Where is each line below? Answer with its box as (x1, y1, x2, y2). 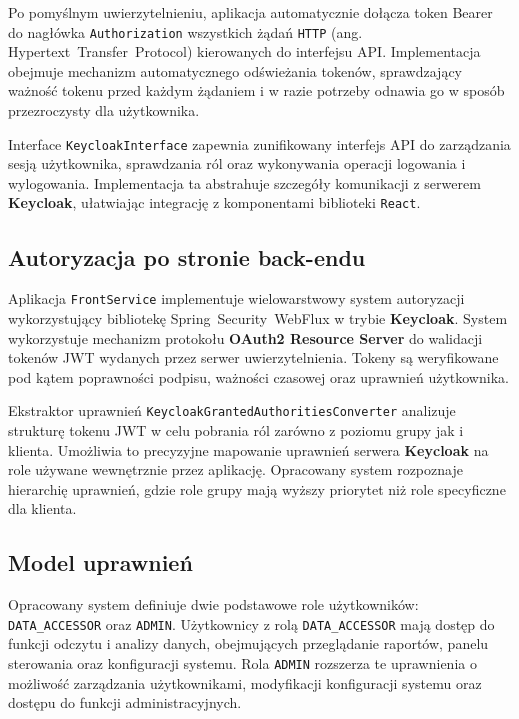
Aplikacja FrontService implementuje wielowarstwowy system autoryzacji (8, 288, 465, 309)
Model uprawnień (8, 547, 193, 578)
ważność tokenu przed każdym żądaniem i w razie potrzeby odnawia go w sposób (8, 80, 505, 101)
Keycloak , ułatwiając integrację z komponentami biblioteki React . (8, 192, 421, 213)
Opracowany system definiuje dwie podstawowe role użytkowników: (8, 594, 419, 615)
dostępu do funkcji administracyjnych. (8, 692, 242, 713)
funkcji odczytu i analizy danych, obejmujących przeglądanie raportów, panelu (8, 633, 489, 654)
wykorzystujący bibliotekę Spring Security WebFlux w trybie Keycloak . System (8, 307, 508, 328)
